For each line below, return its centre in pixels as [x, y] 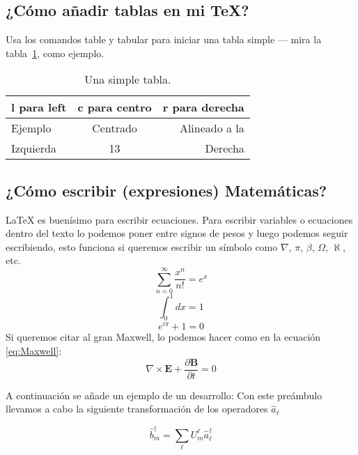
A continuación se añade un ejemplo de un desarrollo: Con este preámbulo [164, 395]
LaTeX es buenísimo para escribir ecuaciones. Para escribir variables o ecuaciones [179, 219]
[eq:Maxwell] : [34, 351]
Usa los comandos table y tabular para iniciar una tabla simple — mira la [164, 39]
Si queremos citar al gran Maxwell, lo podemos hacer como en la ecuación [163, 337]
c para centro [115, 107]
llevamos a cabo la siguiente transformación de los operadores [137, 409]
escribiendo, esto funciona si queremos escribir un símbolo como [142, 246]
